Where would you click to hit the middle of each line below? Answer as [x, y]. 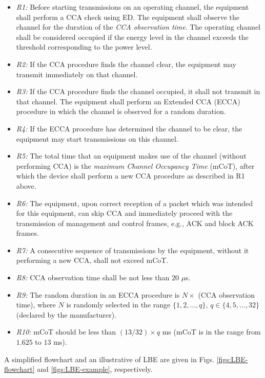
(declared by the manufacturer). [66, 314]
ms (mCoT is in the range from [211, 332]
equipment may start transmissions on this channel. [97, 138]
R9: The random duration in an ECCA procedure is [98, 294]
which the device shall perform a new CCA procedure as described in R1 [130, 176]
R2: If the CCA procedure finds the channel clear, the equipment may [126, 64]
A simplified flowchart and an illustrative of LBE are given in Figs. [109, 359]
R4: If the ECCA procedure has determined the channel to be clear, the [129, 128]
